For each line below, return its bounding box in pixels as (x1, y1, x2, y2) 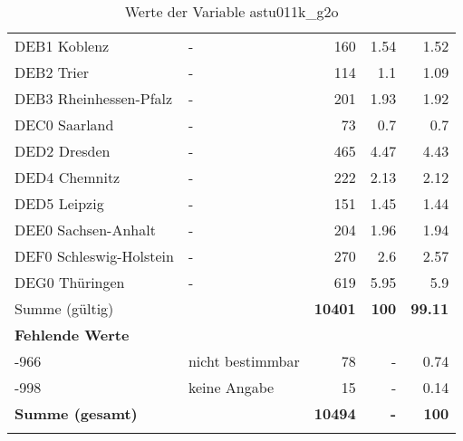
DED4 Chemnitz (14, 167, 121, 187)
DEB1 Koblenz (14, 35, 110, 56)
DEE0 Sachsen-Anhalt (14, 219, 156, 240)
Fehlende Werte (14, 324, 130, 345)
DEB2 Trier (14, 62, 90, 82)
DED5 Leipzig (14, 193, 104, 214)
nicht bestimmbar (188, 350, 300, 371)
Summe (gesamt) (14, 403, 138, 424)
